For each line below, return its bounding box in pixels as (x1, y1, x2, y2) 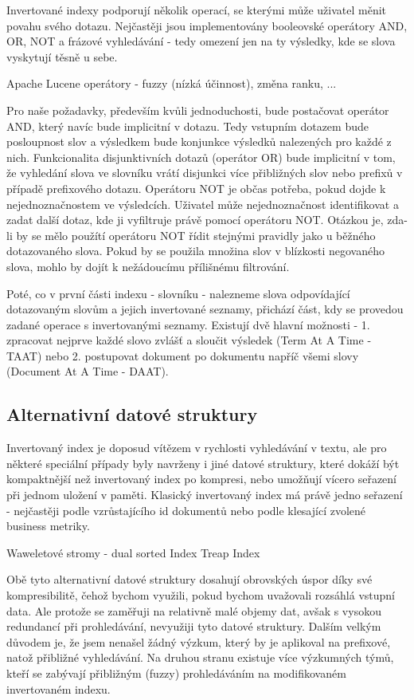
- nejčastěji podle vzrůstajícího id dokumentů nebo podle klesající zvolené (6, 501, 366, 518)
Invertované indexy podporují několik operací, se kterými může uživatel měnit (6, 2, 387, 18)
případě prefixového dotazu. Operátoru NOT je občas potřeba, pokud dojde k (6, 179, 386, 196)
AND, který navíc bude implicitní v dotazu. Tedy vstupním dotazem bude (6, 117, 369, 134)
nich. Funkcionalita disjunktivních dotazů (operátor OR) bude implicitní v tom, (6, 148, 396, 165)
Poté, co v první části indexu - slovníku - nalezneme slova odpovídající (6, 285, 350, 301)
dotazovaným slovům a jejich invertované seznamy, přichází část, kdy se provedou (6, 301, 404, 317)
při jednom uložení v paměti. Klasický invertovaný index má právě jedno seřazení (6, 486, 403, 503)
